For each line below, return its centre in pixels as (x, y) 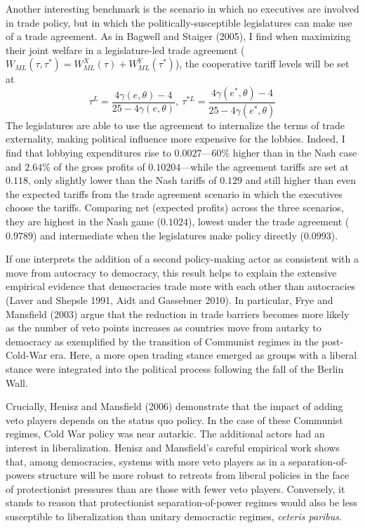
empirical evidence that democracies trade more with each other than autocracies (181, 286)
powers (20, 475)
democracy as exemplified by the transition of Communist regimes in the (162, 341)
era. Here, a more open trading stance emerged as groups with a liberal (204, 355)
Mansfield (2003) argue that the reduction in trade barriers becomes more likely (178, 313)
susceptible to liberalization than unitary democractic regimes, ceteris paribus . (174, 516)
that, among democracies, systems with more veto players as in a (146, 461)
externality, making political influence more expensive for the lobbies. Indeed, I (175, 139)
